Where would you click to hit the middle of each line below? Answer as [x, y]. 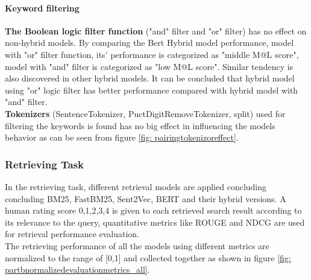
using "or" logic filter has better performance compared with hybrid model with [152, 90]
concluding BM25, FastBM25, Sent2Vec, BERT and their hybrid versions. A [146, 198]
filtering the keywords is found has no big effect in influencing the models [140, 125]
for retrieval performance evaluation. [72, 234]
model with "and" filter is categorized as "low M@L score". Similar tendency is [149, 66]
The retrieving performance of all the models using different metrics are [137, 245]
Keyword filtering [42, 8]
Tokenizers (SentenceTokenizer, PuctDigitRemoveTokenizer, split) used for [145, 113]
